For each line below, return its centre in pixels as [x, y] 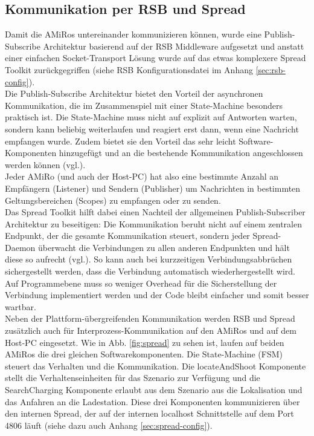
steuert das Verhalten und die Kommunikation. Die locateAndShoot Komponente [155, 366]
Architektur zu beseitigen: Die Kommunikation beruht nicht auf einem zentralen [153, 223]
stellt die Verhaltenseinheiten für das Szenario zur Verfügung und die [133, 378]
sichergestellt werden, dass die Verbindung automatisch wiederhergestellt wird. [150, 271]
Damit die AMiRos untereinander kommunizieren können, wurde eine [133, 34]
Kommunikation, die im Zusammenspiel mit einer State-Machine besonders [144, 105]
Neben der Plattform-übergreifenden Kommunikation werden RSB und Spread [150, 318]
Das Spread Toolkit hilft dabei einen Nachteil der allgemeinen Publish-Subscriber [155, 212]
